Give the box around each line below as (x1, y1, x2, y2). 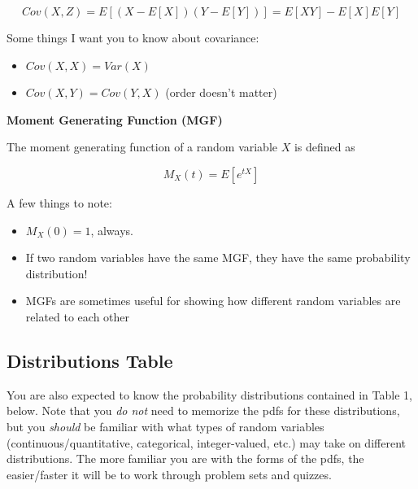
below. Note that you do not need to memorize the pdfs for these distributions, (7, 402, 400, 419)
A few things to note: (7, 194, 112, 211)
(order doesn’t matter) (165, 84, 277, 101)
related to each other (25, 308, 130, 325)
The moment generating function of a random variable (7, 138, 278, 155)
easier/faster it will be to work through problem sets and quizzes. (7, 465, 332, 482)
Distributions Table (7, 347, 173, 373)
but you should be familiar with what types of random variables (7, 417, 324, 434)
